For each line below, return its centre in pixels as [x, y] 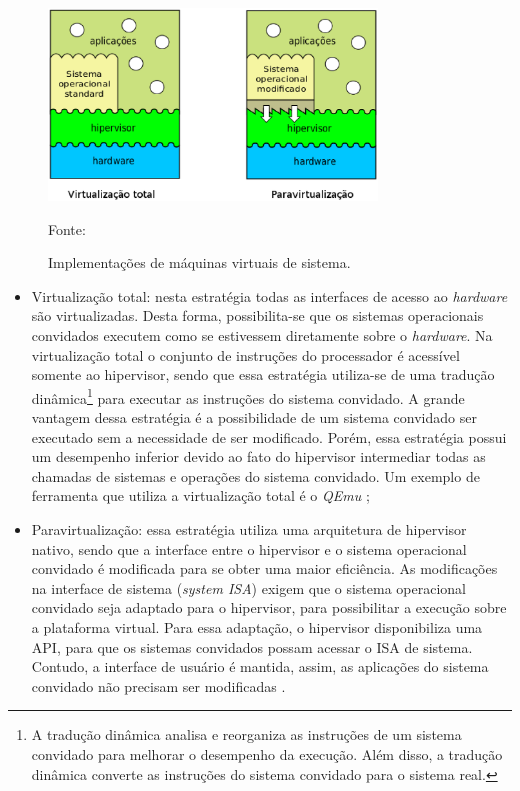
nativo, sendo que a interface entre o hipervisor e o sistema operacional [249, 548]
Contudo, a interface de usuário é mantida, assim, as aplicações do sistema [260, 666]
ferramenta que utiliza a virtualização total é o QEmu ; [200, 495]
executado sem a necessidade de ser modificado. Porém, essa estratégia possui [269, 436]
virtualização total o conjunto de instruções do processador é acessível [245, 354]
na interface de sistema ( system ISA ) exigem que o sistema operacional [249, 587]
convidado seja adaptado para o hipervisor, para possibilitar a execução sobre [269, 607]
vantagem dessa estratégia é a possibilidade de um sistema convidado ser [254, 417]
